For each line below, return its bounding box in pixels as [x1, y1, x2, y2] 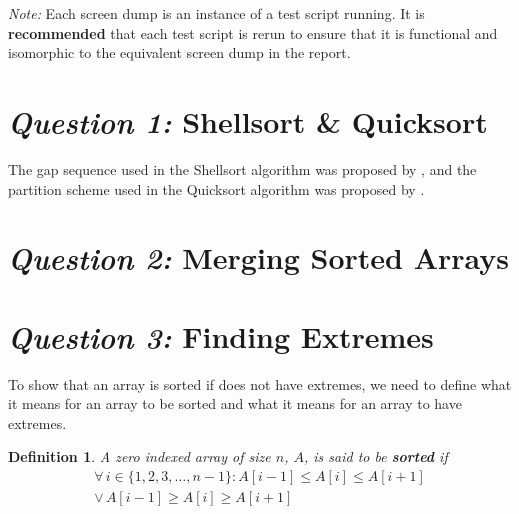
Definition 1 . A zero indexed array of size [8, 446, 271, 467]
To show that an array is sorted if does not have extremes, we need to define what [8, 373, 512, 394]
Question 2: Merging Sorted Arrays [8, 237, 510, 279]
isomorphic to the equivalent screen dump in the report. [8, 42, 351, 63]
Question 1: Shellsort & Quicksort [8, 100, 488, 142]
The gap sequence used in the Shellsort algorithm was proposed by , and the [8, 158, 477, 179]
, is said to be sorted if [303, 446, 448, 467]
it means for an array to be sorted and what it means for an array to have [8, 393, 462, 414]
